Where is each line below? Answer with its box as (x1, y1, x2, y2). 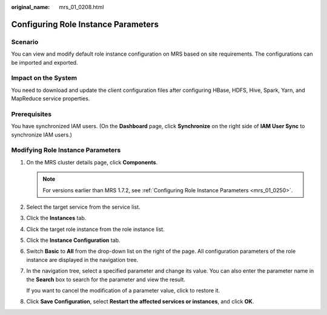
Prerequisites (11, 109, 51, 118)
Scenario (11, 37, 39, 46)
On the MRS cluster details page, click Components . (26, 158, 158, 166)
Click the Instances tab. (26, 215, 87, 222)
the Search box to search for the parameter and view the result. (26, 276, 186, 283)
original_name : (11, 4, 50, 10)
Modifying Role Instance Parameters (11, 146, 121, 154)
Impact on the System (11, 74, 78, 82)
